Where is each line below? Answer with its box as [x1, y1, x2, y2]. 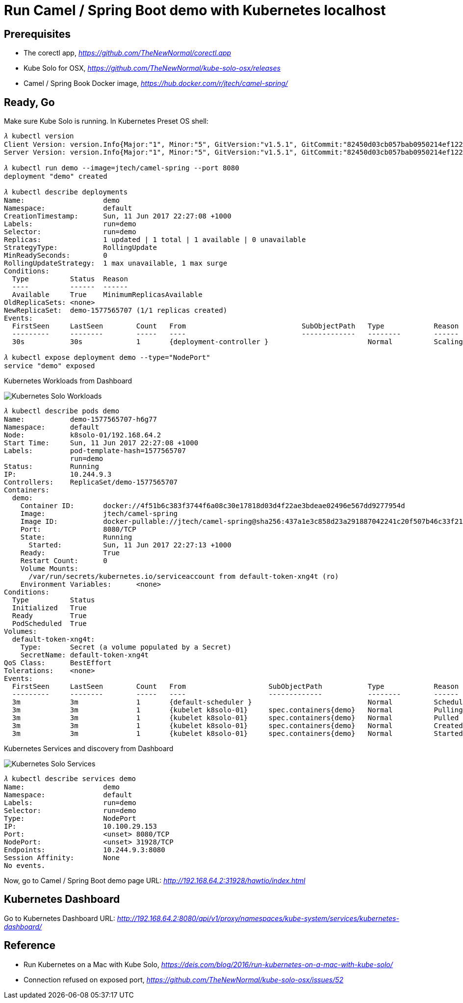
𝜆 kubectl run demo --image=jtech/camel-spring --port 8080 [4, 164, 239, 172]
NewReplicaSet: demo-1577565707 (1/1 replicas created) [4, 306, 228, 315]
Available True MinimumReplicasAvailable [12, 291, 203, 299]
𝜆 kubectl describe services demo [4, 775, 136, 783]
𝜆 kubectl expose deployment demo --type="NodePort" [4, 353, 210, 362]
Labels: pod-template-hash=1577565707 [4, 447, 186, 455]
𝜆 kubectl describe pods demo [4, 407, 120, 415]
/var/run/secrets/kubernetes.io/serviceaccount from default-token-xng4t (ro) [28, 572, 339, 581]
